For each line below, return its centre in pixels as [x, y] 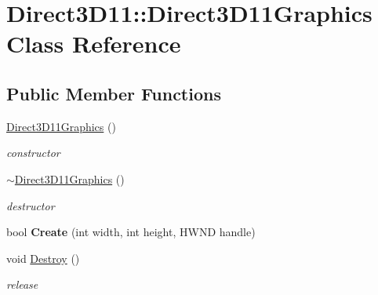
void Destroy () [43, 258]
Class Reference [94, 44]
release [22, 284]
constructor [33, 153]
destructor [31, 205]
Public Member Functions [114, 93]
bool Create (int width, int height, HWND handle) [131, 232]
